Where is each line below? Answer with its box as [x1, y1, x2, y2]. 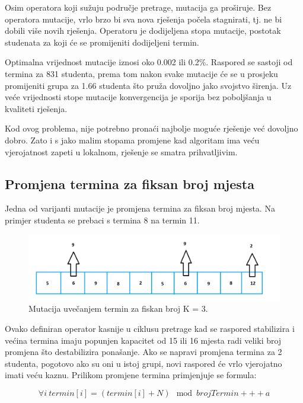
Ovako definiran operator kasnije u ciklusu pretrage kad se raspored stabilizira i [5, 322, 295, 335]
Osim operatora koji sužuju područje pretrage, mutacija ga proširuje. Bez [5, 1, 272, 13]
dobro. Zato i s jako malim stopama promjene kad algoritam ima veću [5, 133, 260, 146]
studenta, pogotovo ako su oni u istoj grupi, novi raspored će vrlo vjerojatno [5, 357, 282, 369]
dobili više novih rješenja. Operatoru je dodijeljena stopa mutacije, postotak [5, 24, 281, 37]
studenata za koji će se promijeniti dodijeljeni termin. [5, 36, 199, 48]
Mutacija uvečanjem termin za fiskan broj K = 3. [28, 302, 208, 315]
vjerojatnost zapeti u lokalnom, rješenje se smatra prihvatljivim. [5, 145, 238, 158]
